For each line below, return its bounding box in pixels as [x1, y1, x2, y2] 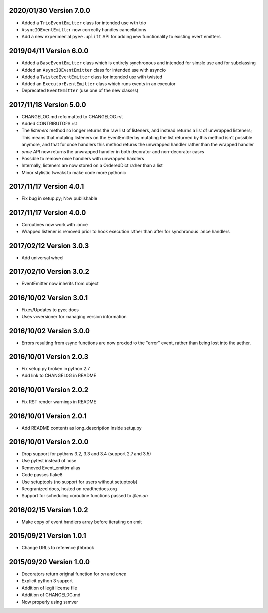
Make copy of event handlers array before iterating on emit [21, 519, 142, 525]
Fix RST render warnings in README [21, 399, 97, 405]
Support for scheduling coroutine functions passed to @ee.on [21, 493, 148, 499]
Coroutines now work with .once [21, 221, 88, 227]
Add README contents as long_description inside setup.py [21, 425, 142, 431]
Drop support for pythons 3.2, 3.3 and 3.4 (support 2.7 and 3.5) [21, 451, 151, 457]
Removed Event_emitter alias [21, 465, 81, 471]
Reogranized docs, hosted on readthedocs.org [21, 485, 117, 492]
